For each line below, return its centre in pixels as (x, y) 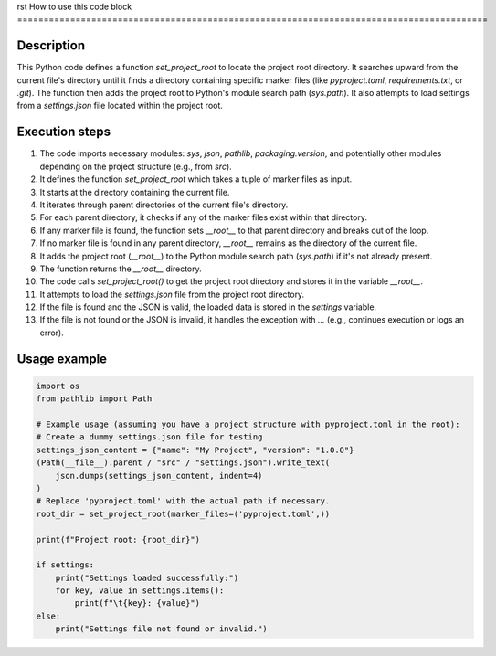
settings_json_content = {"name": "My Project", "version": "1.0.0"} (195, 450)
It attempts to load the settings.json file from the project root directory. (172, 294)
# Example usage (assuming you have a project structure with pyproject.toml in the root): (248, 424)
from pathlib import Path (94, 399)
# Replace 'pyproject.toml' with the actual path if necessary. (183, 501)
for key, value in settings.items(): (140, 591)
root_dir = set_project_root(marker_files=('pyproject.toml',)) (183, 513)
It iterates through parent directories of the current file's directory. (164, 205)
